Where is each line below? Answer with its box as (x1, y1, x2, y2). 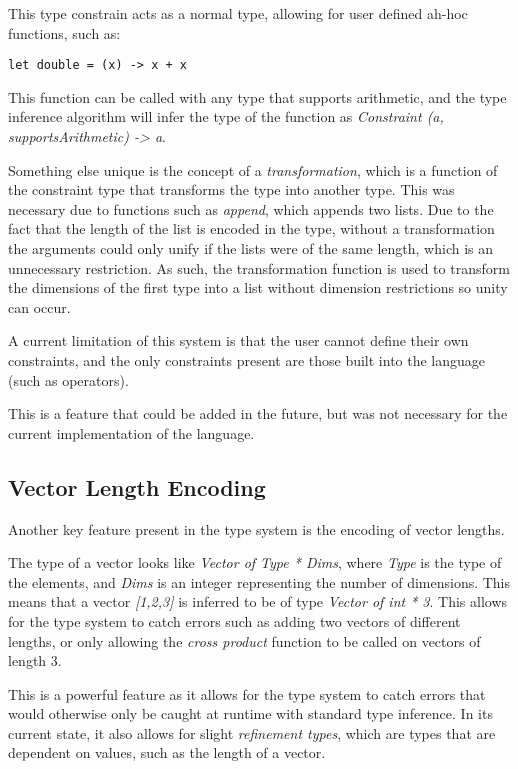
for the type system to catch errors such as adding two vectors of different (8, 610, 461, 631)
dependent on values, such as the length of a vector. (8, 742, 326, 763)
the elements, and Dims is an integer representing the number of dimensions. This (8, 571, 511, 592)
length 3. (8, 650, 62, 671)
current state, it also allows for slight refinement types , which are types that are (8, 722, 496, 743)
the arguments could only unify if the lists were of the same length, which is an (8, 238, 494, 258)
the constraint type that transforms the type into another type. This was (8, 179, 455, 200)
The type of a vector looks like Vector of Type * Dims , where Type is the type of (8, 552, 502, 573)
